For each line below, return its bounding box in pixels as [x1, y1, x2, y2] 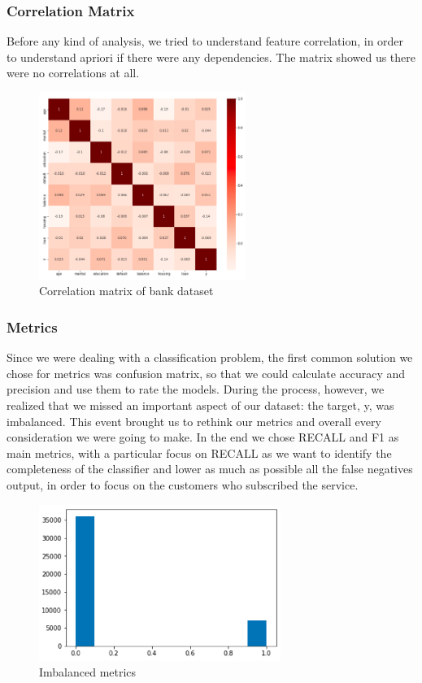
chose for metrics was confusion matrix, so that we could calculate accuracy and [7, 364, 406, 381]
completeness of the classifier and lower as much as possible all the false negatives [7, 460, 413, 477]
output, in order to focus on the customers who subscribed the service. [7, 476, 359, 493]
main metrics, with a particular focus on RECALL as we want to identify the [7, 444, 392, 461]
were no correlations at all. [7, 64, 140, 81]
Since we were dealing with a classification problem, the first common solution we [7, 349, 413, 366]
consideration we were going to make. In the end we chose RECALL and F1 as [7, 429, 399, 446]
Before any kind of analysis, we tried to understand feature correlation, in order [7, 33, 404, 50]
